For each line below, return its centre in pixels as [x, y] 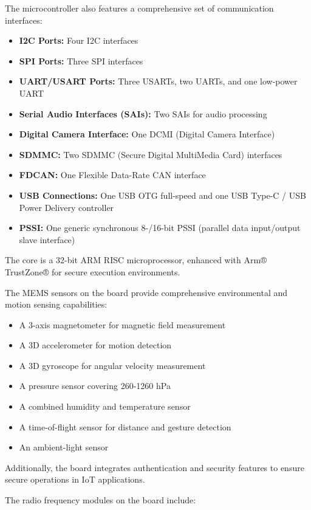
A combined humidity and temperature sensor [105, 406]
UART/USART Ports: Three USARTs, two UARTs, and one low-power [158, 81]
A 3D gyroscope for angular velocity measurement [112, 365]
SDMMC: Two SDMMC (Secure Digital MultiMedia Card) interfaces [151, 154]
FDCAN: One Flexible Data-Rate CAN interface [112, 175]
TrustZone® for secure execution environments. [93, 271]
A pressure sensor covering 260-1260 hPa [95, 386]
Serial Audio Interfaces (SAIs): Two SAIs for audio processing [143, 113]
